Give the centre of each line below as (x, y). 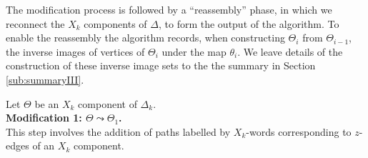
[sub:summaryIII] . (45, 79)
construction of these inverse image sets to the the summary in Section (161, 65)
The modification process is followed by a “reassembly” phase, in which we (169, 9)
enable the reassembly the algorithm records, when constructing (145, 38)
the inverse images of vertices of (75, 51)
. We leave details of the (290, 51)
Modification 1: (44, 118)
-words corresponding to (299, 131)
